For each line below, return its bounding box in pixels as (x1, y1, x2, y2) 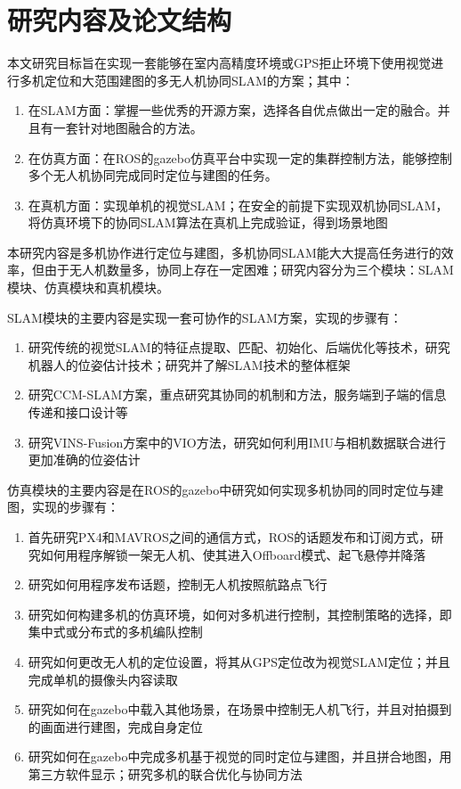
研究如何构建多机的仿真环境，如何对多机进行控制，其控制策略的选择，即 (28, 604, 452, 623)
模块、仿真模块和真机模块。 (7, 278, 169, 297)
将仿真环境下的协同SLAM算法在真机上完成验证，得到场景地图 (28, 213, 388, 232)
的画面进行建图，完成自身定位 (28, 717, 203, 736)
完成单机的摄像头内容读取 (28, 670, 178, 688)
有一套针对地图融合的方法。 (40, 118, 203, 136)
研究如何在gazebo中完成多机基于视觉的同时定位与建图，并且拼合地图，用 (28, 747, 452, 766)
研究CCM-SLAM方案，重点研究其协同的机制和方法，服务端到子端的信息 (28, 385, 447, 404)
